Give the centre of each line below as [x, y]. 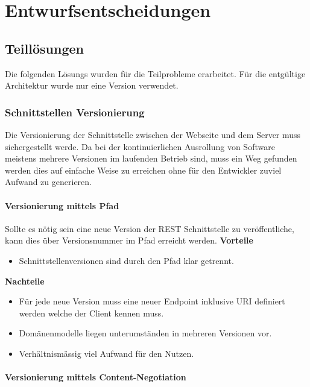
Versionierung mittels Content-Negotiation [96, 377]
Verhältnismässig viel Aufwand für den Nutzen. [106, 353]
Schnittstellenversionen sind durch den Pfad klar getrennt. [126, 260]
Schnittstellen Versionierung [75, 112]
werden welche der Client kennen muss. [91, 313]
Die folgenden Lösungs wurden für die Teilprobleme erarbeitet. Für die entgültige [155, 73]
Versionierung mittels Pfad [62, 205]
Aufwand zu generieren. [48, 182]
